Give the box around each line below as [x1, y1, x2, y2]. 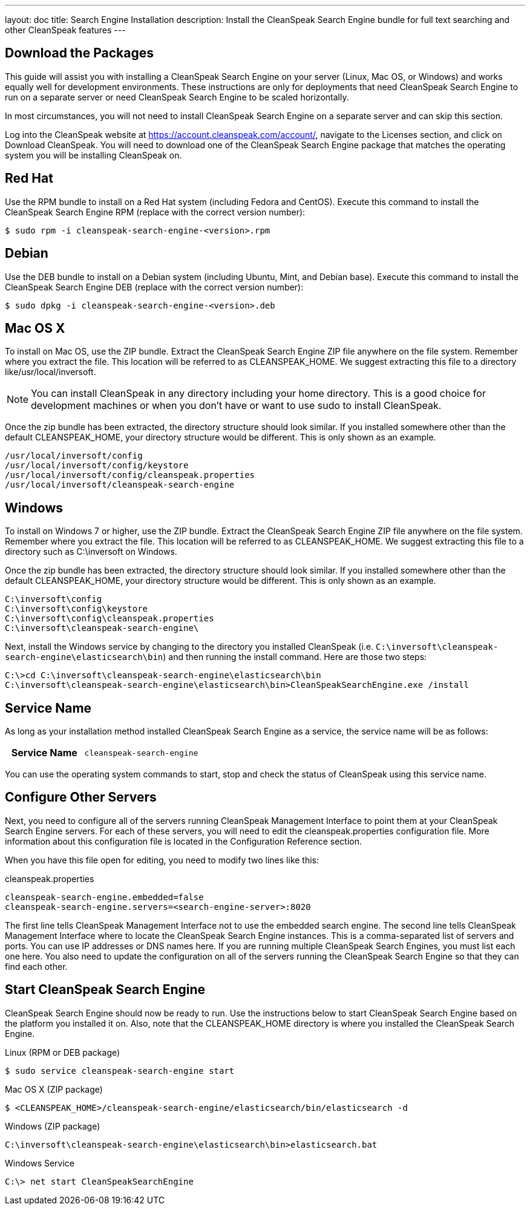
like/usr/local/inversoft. [5, 367, 96, 378]
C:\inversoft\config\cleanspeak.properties [5, 613, 214, 624]
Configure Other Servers [5, 790, 157, 805]
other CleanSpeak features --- [5, 25, 126, 35]
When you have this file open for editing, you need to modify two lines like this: [5, 854, 319, 865]
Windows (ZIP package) [5, 1120, 100, 1131]
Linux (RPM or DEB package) [5, 1047, 120, 1058]
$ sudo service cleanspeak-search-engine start [5, 1065, 235, 1076]
